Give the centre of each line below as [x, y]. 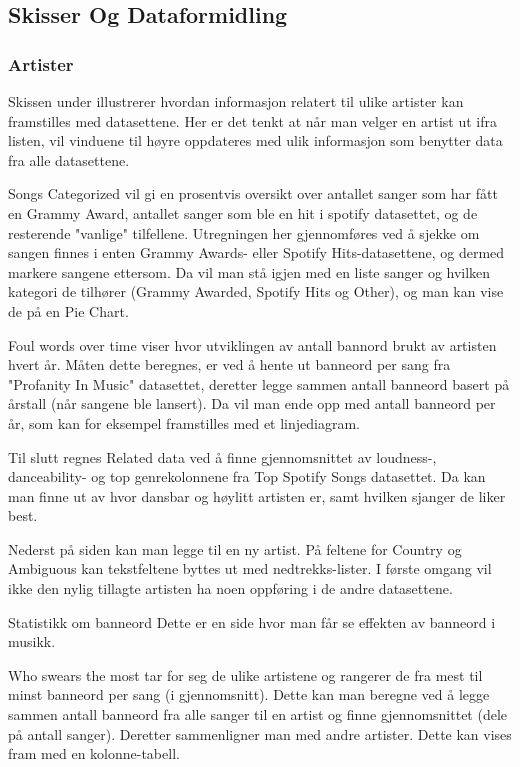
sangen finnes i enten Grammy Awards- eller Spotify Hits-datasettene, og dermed [256, 252]
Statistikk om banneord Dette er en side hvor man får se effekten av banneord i [252, 621]
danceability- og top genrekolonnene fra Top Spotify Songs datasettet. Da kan [247, 476]
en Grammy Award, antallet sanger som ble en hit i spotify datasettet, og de [243, 212]
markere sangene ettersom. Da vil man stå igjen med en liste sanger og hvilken [249, 271]
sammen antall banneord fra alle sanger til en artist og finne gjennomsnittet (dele [258, 714]
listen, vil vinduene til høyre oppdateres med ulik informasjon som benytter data [255, 140]
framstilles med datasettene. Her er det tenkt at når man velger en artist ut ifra [252, 120]
